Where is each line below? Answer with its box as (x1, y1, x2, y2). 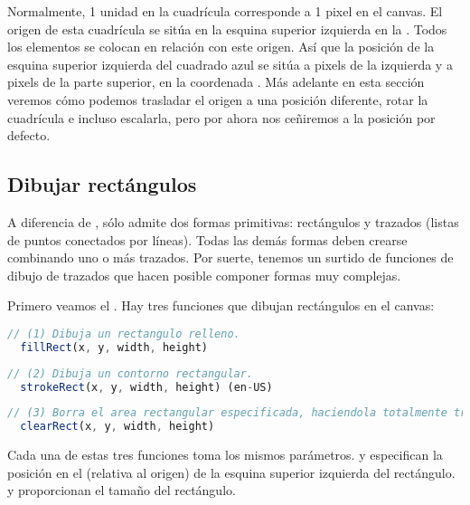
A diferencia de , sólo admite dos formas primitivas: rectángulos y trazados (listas (7, 212, 459, 231)
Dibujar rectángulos (7, 170, 197, 198)
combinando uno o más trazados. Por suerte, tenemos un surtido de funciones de (7, 248, 454, 267)
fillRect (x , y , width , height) (20, 340, 209, 354)
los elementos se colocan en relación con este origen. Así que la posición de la (7, 37, 435, 56)
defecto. (7, 126, 51, 145)
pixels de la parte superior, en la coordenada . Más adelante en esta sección (7, 72, 425, 91)
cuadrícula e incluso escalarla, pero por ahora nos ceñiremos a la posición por (7, 108, 436, 127)
